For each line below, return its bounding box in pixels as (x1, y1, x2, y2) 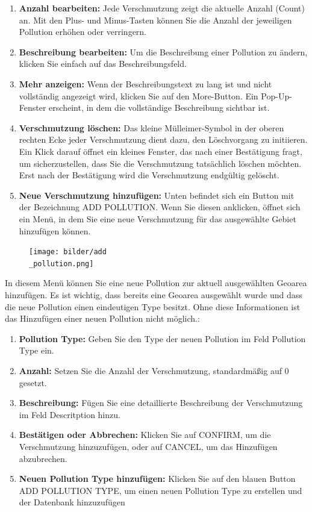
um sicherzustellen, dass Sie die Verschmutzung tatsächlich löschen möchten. (19, 157, 302, 169)
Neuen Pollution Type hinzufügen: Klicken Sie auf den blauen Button (19, 472, 296, 485)
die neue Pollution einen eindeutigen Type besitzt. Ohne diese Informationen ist (5, 300, 301, 313)
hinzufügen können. (19, 224, 91, 237)
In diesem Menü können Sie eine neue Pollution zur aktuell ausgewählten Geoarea (5, 276, 307, 289)
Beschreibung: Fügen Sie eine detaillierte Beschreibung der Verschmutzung (19, 396, 303, 409)
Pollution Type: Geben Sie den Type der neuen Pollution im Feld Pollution (19, 332, 306, 345)
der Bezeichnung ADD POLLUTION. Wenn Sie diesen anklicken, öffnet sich (19, 201, 301, 213)
